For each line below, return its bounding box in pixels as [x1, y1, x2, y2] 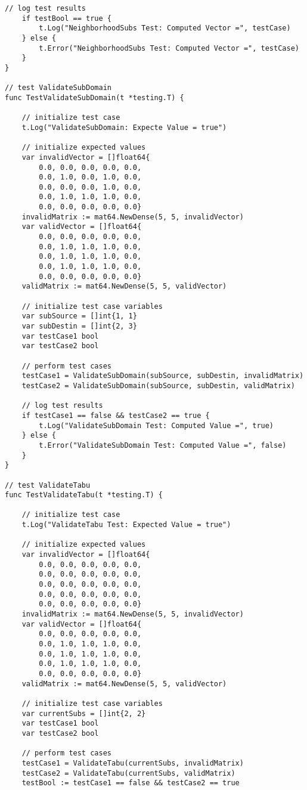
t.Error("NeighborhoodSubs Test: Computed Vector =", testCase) [39, 44, 299, 52]
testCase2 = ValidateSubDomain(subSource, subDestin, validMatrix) [21, 381, 295, 390]
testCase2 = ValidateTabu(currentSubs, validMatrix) [21, 769, 235, 777]
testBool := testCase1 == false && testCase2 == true [21, 779, 240, 788]
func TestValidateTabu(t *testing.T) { [5, 491, 163, 500]
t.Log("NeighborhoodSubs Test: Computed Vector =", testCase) [39, 24, 291, 33]
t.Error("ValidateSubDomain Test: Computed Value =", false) [39, 441, 287, 450]
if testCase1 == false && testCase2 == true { [21, 411, 210, 420]
